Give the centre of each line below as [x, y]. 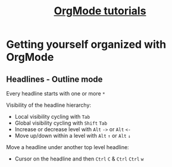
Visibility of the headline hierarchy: [49, 105]
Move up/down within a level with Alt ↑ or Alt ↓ [73, 136]
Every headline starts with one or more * [56, 93]
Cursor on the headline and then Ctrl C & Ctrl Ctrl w [79, 159]
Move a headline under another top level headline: [68, 147]
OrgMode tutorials [100, 11]
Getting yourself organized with [86, 44]
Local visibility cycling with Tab [52, 117]
